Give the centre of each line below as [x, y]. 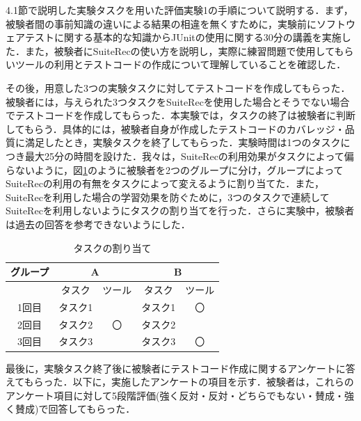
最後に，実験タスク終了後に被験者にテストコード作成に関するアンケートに [176, 368]
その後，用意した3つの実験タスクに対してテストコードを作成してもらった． [178, 87]
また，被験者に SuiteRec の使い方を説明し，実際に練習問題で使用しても [184, 50]
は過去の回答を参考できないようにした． [98, 224]
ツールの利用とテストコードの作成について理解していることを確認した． [180, 64]
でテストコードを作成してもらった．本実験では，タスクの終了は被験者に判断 [180, 115]
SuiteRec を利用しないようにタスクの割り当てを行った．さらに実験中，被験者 [180, 210]
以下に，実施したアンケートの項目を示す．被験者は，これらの [213, 382]
